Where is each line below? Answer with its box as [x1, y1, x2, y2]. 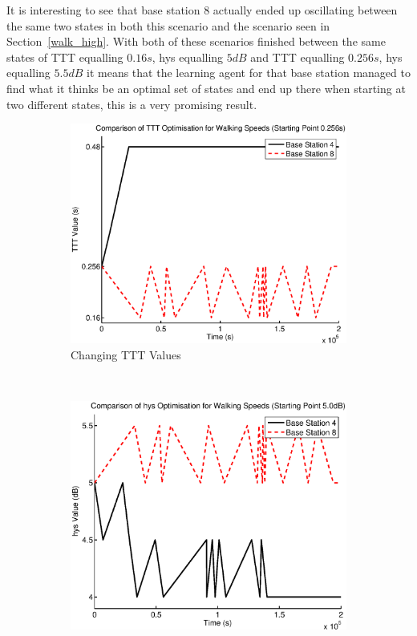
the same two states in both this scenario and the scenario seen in [6, 17, 330, 34]
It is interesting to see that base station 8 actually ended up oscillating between [6, 2, 398, 18]
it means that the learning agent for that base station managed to [87, 64, 411, 81]
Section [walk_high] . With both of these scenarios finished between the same [6, 33, 386, 50]
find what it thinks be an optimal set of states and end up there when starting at [6, 79, 406, 96]
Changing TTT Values [71, 346, 181, 363]
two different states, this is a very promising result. [6, 95, 257, 112]
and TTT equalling [250, 48, 345, 65]
